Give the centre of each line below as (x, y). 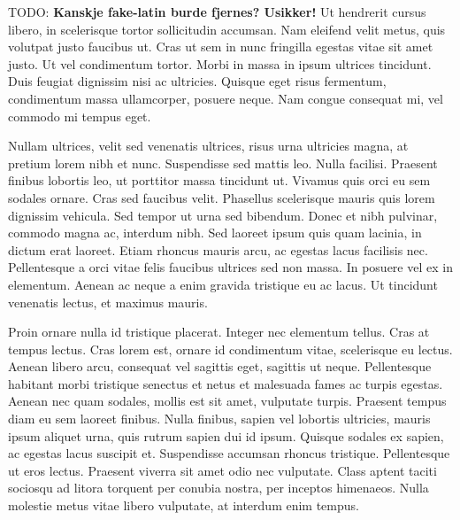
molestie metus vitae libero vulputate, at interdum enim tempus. (184, 505)
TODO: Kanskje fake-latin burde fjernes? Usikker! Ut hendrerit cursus (217, 12)
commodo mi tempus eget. (80, 116)
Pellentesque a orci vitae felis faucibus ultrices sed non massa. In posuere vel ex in (230, 267)
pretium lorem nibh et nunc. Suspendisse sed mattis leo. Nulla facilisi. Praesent (223, 163)
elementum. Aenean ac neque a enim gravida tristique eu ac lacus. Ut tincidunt (223, 284)
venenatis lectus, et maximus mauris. (108, 302)
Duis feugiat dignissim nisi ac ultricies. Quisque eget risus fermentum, (197, 81)
